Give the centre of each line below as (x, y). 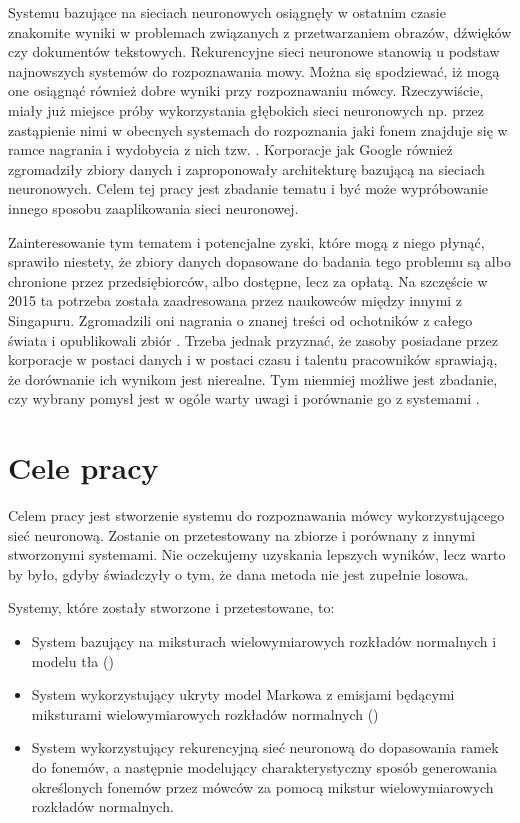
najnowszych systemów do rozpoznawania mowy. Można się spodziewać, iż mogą (254, 70)
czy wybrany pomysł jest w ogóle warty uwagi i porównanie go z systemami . (244, 398)
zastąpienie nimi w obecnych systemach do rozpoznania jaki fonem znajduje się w (258, 129)
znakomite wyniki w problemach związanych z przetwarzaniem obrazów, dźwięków (260, 31)
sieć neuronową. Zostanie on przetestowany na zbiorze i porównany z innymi (242, 534)
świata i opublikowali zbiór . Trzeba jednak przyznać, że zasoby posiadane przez (253, 339)
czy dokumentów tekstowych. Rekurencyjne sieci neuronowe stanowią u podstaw (254, 51)
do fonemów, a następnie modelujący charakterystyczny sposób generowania (264, 766)
